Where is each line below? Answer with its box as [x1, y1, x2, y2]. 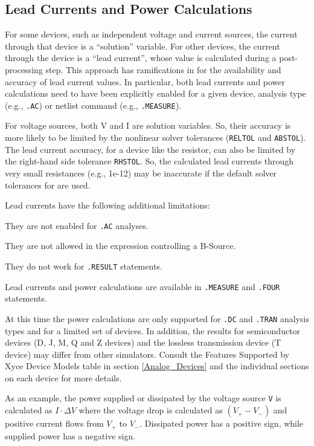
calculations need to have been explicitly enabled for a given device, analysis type [5, 87, 306, 100]
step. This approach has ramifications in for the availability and [45, 63, 281, 76]
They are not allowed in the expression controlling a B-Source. [5, 239, 236, 252]
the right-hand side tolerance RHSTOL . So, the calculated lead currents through [5, 155, 294, 167]
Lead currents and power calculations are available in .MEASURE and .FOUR [5, 280, 280, 292]
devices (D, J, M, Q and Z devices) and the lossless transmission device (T [5, 336, 281, 349]
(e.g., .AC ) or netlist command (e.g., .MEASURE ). [5, 99, 181, 111]
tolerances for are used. [5, 178, 91, 191]
